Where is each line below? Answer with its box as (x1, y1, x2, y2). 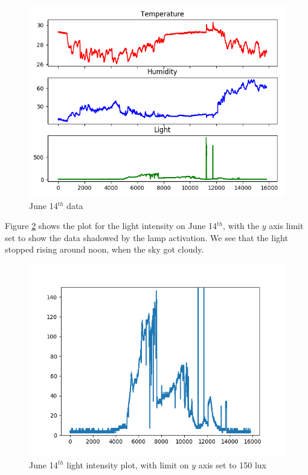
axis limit (269, 219, 304, 232)
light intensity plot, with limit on (66, 458, 189, 471)
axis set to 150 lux (198, 458, 266, 471)
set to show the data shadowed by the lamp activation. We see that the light (5, 231, 288, 244)
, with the (223, 219, 259, 232)
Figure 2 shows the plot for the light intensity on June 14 (5, 219, 217, 232)
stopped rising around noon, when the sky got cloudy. (5, 243, 204, 256)
